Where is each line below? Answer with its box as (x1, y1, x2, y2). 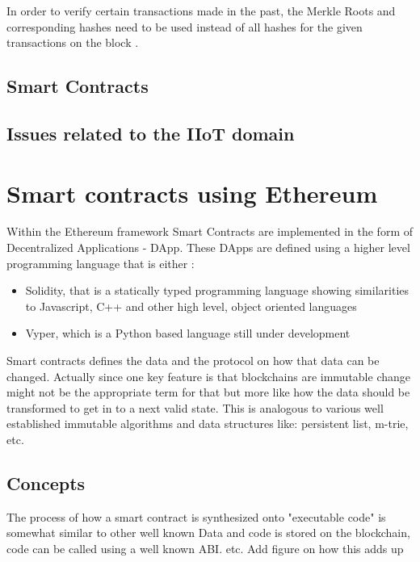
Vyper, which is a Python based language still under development (25, 325, 351, 342)
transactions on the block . (6, 34, 139, 51)
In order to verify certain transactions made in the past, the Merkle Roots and (6, 2, 396, 19)
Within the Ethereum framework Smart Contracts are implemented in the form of (6, 223, 413, 240)
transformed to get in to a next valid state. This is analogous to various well (6, 399, 384, 416)
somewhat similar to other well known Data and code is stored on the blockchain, (6, 524, 410, 541)
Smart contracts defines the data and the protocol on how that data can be (6, 352, 380, 369)
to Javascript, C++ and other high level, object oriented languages (25, 297, 357, 314)
